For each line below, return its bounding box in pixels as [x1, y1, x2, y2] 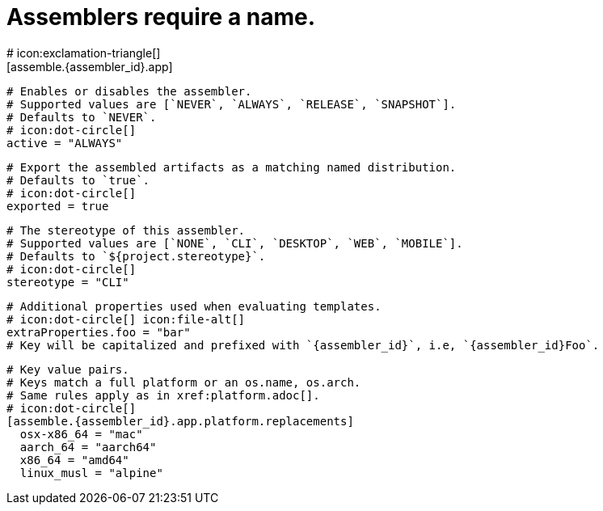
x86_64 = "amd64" [19, 453, 129, 467]
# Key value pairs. [6, 362, 129, 376]
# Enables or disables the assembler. [6, 84, 252, 98]
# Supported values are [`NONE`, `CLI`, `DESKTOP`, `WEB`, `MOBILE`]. [6, 236, 463, 250]
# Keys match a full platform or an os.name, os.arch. [6, 375, 361, 389]
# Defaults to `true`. [6, 173, 150, 187]
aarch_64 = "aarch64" [19, 440, 157, 454]
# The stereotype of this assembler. [6, 223, 246, 237]
